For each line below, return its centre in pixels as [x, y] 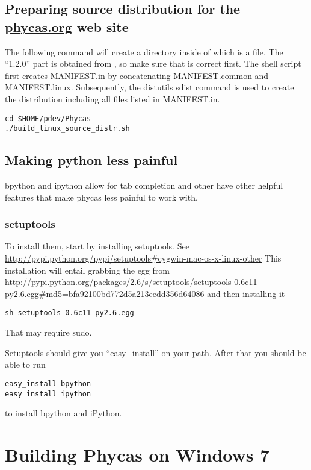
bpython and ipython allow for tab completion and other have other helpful [144, 185]
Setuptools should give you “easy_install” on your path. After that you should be [155, 352]
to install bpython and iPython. [63, 413]
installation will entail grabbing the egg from [87, 270]
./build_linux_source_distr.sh [67, 129]
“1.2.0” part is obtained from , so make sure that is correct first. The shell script [153, 64]
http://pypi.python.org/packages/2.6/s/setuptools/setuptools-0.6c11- [133, 282]
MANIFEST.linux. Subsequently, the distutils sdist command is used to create [149, 87]
